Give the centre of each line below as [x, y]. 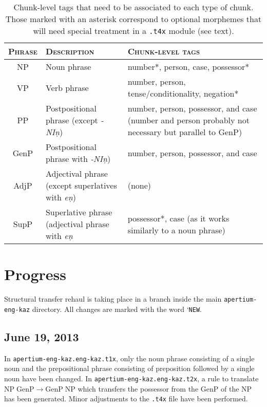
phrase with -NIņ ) [78, 159]
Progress [35, 274]
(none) [139, 185]
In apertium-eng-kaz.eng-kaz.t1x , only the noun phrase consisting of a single [129, 358]
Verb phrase [67, 87]
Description [70, 51]
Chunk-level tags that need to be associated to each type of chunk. [133, 7]
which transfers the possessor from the [138, 388]
